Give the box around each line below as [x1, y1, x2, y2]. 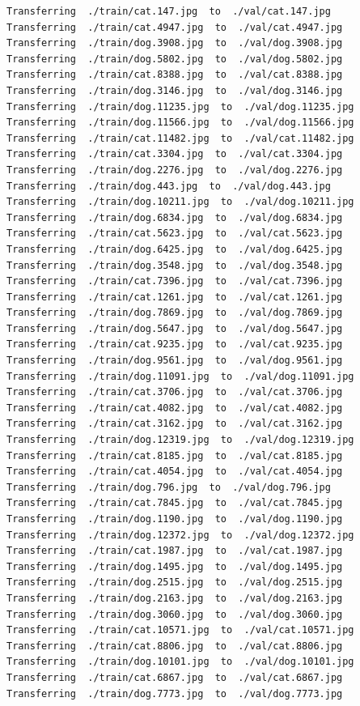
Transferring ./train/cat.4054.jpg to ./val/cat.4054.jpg [6, 466, 343, 478]
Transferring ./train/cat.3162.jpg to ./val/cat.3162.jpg [6, 418, 343, 430]
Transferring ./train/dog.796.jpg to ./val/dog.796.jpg [6, 481, 331, 493]
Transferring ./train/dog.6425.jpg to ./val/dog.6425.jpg [6, 243, 343, 255]
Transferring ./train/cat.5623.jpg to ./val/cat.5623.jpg [6, 228, 343, 240]
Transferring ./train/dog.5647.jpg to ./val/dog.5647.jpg [6, 322, 343, 334]
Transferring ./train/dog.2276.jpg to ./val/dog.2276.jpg [6, 164, 343, 176]
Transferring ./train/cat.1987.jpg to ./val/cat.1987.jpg [6, 545, 343, 557]
